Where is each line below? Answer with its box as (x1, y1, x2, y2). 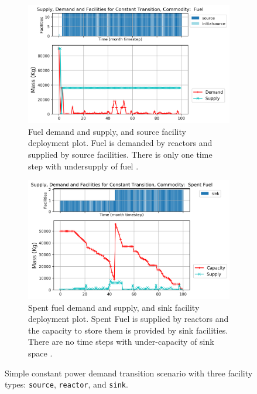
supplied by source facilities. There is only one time (28, 148, 213, 161)
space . (28, 347, 53, 359)
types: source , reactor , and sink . (5, 378, 128, 390)
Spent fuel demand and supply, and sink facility (28, 301, 200, 313)
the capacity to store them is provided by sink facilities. (28, 324, 228, 336)
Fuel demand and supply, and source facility (28, 125, 186, 137)
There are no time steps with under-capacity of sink (28, 335, 214, 348)
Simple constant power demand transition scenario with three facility (5, 366, 253, 379)
